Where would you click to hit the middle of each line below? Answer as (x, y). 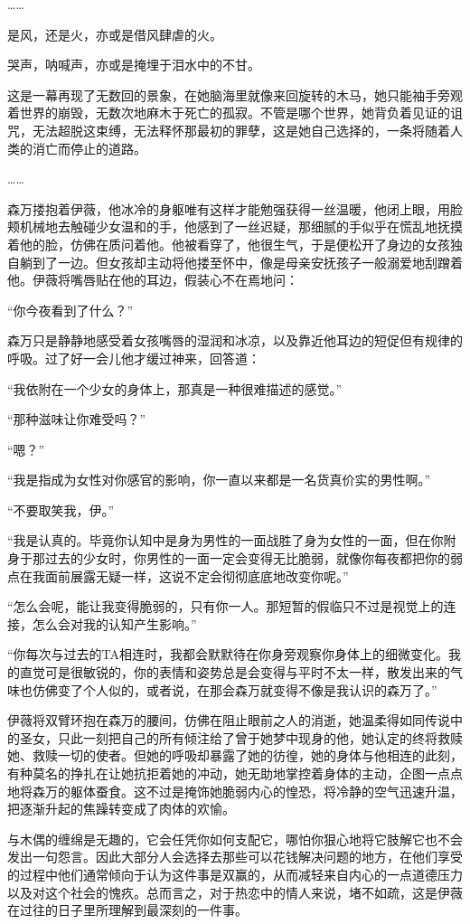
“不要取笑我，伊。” (61, 509)
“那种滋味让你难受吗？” (77, 419)
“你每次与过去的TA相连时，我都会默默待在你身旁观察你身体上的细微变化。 (228, 654)
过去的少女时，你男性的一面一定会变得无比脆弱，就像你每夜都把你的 (247, 558)
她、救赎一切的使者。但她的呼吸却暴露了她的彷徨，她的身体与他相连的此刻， (235, 755)
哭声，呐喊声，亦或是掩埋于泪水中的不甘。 (134, 65)
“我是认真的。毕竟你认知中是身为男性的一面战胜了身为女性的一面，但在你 (226, 540)
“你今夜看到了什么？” (70, 310)
